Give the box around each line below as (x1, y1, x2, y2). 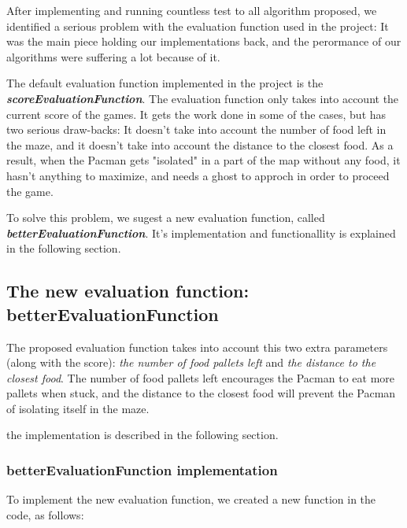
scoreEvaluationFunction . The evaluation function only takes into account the (6, 90, 399, 106)
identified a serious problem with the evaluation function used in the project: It (6, 17, 389, 34)
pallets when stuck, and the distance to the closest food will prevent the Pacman (6, 385, 396, 401)
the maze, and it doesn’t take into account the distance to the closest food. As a (6, 136, 394, 153)
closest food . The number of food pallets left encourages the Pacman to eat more (6, 369, 394, 386)
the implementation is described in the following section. (6, 426, 279, 443)
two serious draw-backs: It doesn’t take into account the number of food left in (6, 121, 387, 138)
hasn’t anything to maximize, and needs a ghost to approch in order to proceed (6, 167, 390, 183)
